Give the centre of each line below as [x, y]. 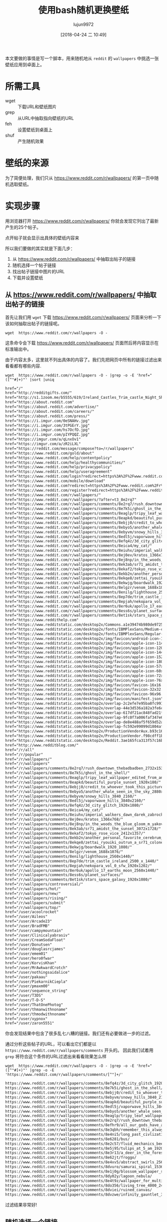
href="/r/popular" [24, 754]
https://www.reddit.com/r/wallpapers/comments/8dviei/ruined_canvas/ [79, 1190]
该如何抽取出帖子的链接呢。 [34, 323]
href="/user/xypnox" [27, 1019]
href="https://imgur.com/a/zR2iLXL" [43, 444]
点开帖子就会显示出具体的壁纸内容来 [42, 238]
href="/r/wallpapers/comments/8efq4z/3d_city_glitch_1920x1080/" [74, 806]
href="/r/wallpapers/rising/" [37, 898]
